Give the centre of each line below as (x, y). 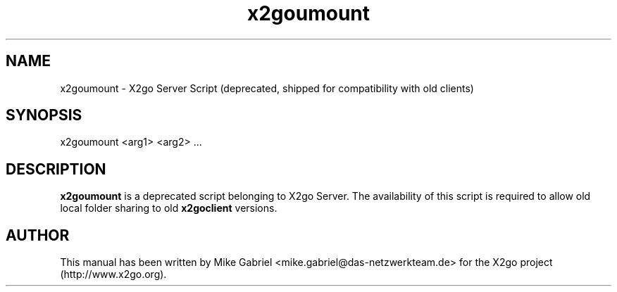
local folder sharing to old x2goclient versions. (169, 208)
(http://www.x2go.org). (113, 274)
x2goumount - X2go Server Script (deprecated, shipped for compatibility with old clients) (267, 88)
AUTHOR (38, 235)
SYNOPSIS (44, 115)
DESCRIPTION (56, 169)
